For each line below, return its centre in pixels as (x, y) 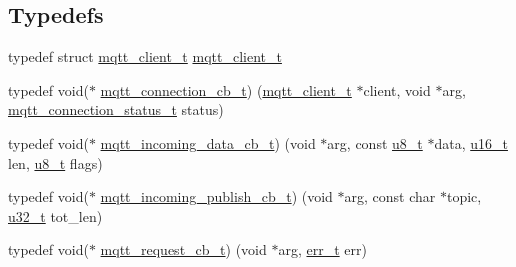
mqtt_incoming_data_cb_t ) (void (208, 142)
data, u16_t (471, 142)
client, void (397, 89)
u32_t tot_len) (55, 215)
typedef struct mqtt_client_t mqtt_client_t (145, 56)
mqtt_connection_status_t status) (116, 109)
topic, (464, 196)
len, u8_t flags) (55, 162)
